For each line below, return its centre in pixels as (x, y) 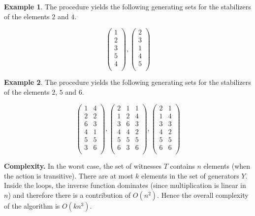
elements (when (227, 165)
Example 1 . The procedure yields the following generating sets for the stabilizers (127, 6)
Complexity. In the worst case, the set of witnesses (83, 165)
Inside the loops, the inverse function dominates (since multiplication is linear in (125, 185)
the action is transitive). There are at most (69, 175)
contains (182, 165)
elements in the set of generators (190, 175)
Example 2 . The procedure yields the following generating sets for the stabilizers (127, 82)
